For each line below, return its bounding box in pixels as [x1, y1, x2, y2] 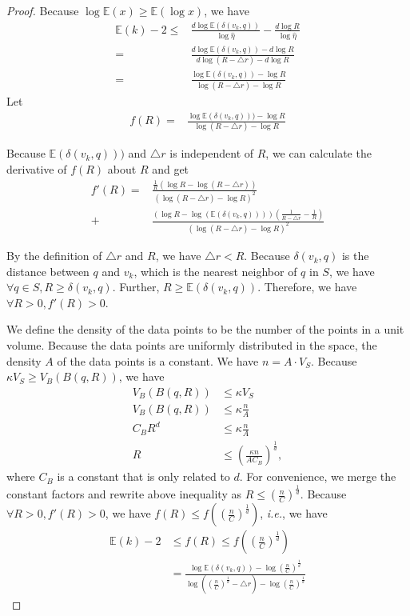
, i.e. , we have [260, 505, 328, 522]
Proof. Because [6, 2, 79, 18]
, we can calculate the [265, 145, 372, 162]
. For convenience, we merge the [239, 468, 396, 485]
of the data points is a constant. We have [57, 352, 259, 369]
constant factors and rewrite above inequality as [6, 486, 241, 502]
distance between [6, 262, 90, 279]
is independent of [169, 145, 254, 162]
